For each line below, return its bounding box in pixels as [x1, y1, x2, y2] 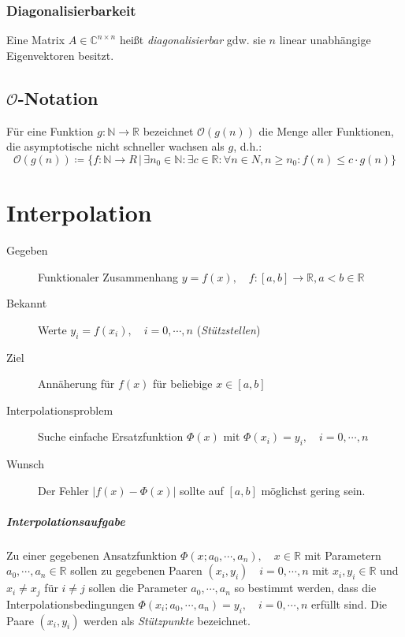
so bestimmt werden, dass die [234, 579, 377, 596]
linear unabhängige [279, 32, 371, 48]
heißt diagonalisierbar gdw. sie [119, 32, 266, 48]
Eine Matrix [6, 32, 65, 48]
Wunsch [6, 456, 44, 472]
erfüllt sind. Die [310, 595, 387, 612]
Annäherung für [38, 375, 115, 392]
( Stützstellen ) [196, 321, 261, 337]
